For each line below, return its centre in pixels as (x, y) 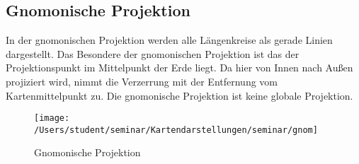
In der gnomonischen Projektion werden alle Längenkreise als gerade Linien (169, 40)
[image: (52, 118)
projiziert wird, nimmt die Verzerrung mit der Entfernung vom (142, 81)
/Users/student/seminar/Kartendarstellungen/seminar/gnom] (176, 130)
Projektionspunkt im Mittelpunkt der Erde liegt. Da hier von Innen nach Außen (179, 68)
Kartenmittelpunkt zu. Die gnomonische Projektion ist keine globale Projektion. (179, 95)
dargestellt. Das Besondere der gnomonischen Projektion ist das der (153, 53)
